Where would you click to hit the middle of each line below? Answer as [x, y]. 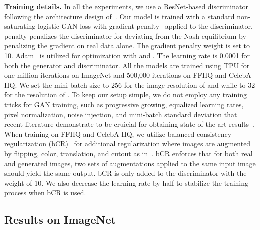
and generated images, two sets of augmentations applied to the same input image [130, 163]
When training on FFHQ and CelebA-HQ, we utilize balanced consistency [118, 134]
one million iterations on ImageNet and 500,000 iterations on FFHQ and [115, 75]
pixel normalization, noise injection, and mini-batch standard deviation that [121, 114]
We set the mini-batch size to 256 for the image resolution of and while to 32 [137, 85]
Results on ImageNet [60, 220]
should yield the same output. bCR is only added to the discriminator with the [125, 173]
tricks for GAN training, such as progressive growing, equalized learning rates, [124, 104]
